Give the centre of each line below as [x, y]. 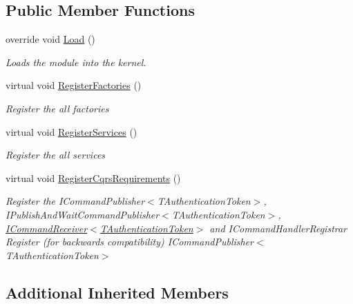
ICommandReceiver [47, 228]
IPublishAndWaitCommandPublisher [83, 214]
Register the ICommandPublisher [75, 201]
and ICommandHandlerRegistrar [278, 228]
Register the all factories [57, 108]
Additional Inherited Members [117, 292]
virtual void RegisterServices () [71, 131]
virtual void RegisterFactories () [74, 85]
